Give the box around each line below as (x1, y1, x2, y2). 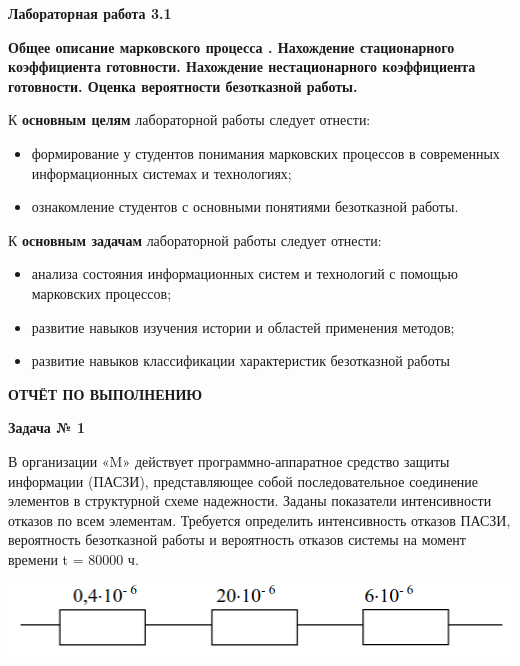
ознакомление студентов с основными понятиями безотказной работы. (31, 196, 459, 217)
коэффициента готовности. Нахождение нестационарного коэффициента (8, 56, 476, 77)
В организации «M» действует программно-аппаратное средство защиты (8, 450, 450, 471)
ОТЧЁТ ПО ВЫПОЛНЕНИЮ (8, 383, 203, 404)
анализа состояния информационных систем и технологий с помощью (31, 263, 458, 284)
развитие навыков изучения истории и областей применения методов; (31, 316, 455, 337)
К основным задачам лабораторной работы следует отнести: (8, 229, 382, 250)
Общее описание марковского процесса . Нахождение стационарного (8, 36, 455, 57)
